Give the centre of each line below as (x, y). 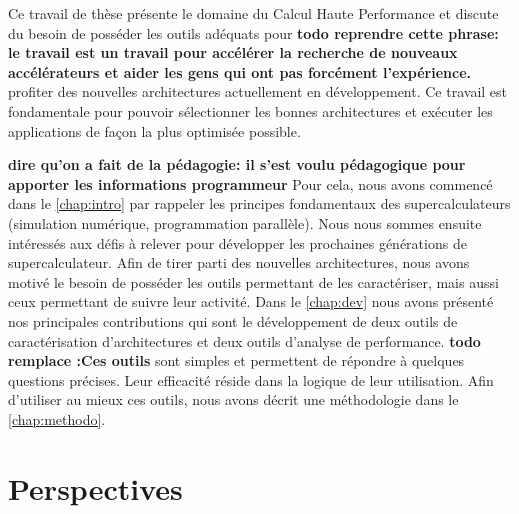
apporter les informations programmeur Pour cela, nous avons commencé (250, 183)
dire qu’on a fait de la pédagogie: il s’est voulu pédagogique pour (237, 164)
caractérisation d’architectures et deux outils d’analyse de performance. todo (244, 340)
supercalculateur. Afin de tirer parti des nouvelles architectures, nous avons (239, 262)
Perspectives (95, 487)
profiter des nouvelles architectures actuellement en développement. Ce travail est (257, 91)
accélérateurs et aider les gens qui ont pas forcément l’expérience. (239, 71)
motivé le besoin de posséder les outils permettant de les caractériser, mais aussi (253, 281)
